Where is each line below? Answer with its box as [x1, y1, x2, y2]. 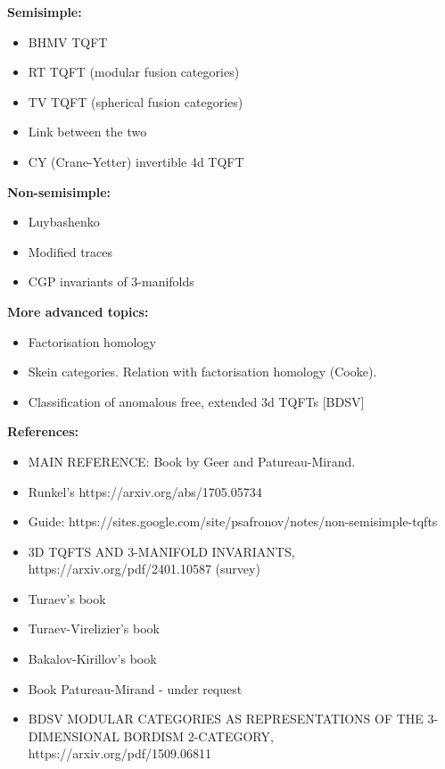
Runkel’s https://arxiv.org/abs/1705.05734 [28, 482, 262, 500]
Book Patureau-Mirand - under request [28, 679, 243, 698]
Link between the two [28, 122, 147, 141]
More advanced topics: [7, 302, 149, 320]
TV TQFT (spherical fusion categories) [28, 92, 243, 111]
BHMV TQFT [28, 32, 108, 51]
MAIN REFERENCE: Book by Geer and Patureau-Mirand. [28, 451, 356, 470]
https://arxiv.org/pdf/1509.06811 [28, 744, 211, 763]
